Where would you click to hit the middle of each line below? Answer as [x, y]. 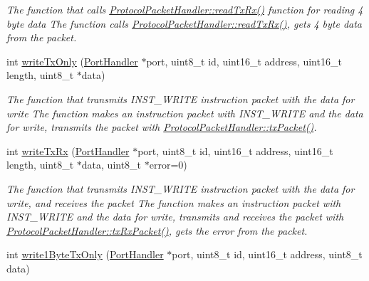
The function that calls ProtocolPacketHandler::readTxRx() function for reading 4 [185, 9]
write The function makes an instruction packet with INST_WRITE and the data [185, 113]
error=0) [168, 165]
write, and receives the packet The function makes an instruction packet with [174, 202]
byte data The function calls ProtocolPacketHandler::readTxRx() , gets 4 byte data [184, 23]
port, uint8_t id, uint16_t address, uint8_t [267, 254]
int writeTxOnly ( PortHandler [72, 61]
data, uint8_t [111, 165]
